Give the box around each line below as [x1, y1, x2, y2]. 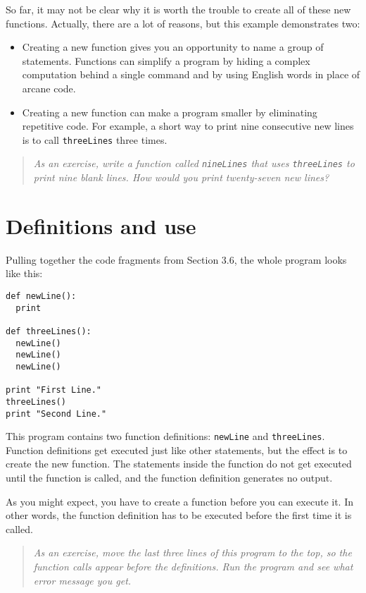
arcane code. [22, 80, 76, 95]
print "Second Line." [6, 408, 107, 419]
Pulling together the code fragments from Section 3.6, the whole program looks [6, 252, 347, 267]
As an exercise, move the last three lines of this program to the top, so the [33, 545, 352, 560]
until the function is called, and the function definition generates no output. [6, 470, 333, 485]
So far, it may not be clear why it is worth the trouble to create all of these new [6, 2, 351, 16]
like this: [6, 266, 43, 281]
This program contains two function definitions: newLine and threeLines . [6, 429, 325, 444]
